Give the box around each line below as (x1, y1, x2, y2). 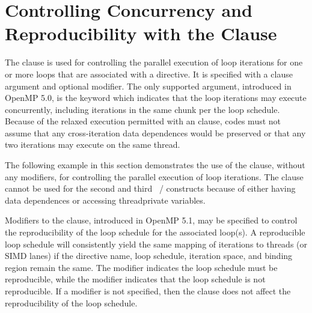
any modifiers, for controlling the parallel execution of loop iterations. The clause (5, 170, 304, 183)
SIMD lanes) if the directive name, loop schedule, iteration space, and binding (5, 249, 293, 262)
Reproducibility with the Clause (5, 21, 277, 46)
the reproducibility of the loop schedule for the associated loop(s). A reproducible (5, 226, 305, 239)
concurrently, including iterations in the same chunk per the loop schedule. (5, 103, 280, 115)
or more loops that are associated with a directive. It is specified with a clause (5, 67, 293, 80)
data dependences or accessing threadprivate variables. (5, 193, 206, 206)
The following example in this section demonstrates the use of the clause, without (5, 159, 305, 171)
